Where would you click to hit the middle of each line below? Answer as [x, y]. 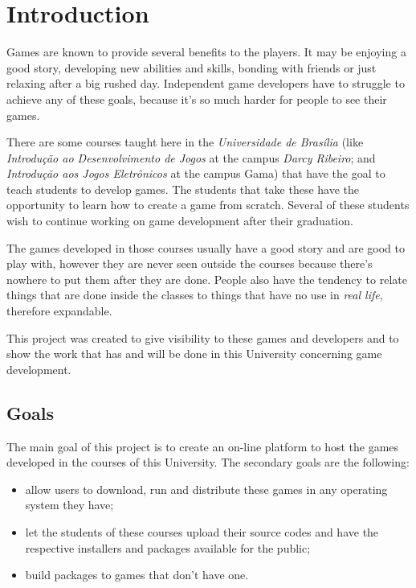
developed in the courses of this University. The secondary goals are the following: [208, 462]
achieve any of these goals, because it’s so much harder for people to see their [197, 99]
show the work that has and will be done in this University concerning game [194, 354]
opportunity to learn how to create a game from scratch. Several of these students [208, 205]
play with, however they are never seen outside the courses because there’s [190, 263]
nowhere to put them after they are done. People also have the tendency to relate [207, 279]
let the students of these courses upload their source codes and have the [202, 531]
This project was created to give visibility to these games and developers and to [203, 337]
